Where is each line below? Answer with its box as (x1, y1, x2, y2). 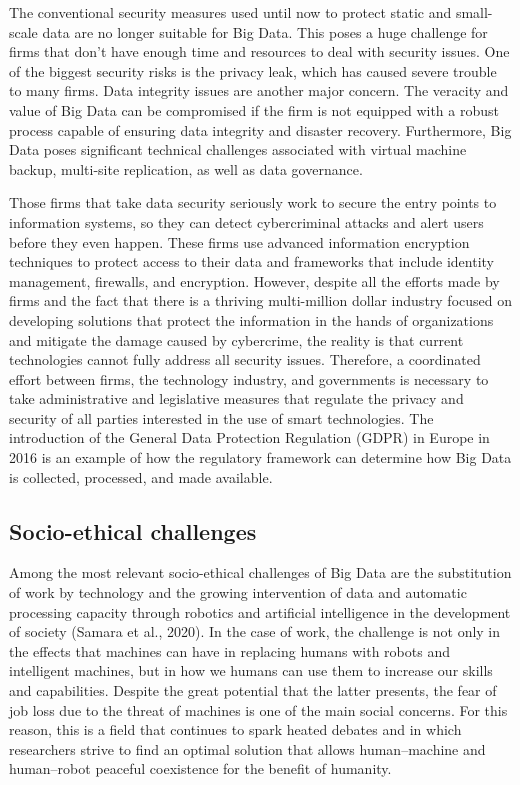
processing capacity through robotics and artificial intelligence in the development (9, 601, 511, 622)
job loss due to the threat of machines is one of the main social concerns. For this (9, 699, 508, 720)
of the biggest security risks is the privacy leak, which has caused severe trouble (9, 60, 497, 81)
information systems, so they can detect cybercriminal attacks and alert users (9, 211, 484, 232)
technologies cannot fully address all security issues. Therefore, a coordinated (9, 349, 481, 370)
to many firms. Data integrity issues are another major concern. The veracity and (9, 80, 509, 101)
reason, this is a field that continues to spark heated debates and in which (9, 719, 462, 740)
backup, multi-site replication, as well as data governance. (9, 158, 363, 179)
